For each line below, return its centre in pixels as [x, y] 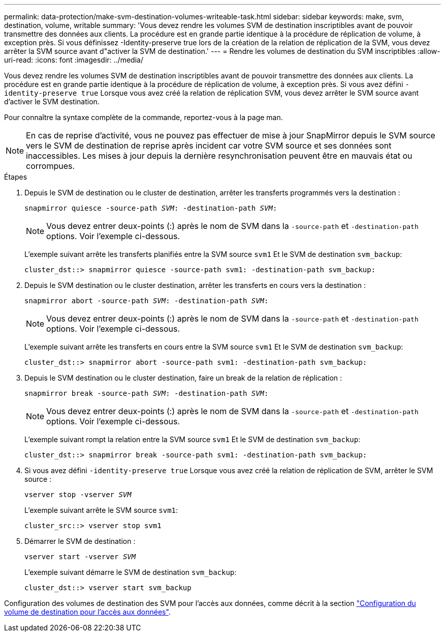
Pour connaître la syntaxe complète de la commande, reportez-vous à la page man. [144, 117]
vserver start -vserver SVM [80, 557]
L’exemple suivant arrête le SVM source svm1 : [101, 510]
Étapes [16, 177]
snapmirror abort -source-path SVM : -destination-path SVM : [147, 301]
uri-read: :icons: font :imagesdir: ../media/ [74, 60]
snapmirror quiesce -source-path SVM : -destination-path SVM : [151, 208]
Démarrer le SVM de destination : [80, 541]
